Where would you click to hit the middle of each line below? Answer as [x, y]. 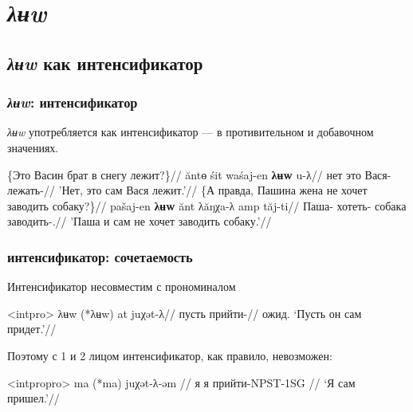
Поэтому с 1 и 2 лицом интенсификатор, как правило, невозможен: [170, 355]
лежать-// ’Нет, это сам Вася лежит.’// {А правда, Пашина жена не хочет [187, 190]
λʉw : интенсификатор [73, 102]
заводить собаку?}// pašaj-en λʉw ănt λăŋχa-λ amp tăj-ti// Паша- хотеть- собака [207, 205]
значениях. [33, 147]
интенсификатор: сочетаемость [100, 256]
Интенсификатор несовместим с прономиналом [122, 286]
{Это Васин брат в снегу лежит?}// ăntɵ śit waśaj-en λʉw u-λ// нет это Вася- [199, 174]
